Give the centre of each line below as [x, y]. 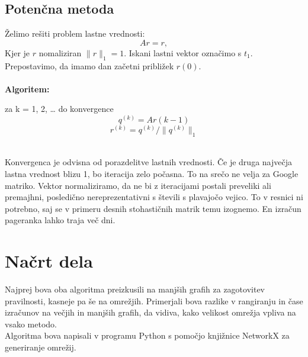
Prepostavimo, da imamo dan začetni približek [89, 65]
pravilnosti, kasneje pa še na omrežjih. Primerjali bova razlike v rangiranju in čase [154, 300]
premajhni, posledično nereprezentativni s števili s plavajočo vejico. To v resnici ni [154, 197]
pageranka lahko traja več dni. [60, 220]
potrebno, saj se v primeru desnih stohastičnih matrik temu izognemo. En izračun [153, 208]
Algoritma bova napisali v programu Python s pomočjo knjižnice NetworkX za [147, 335]
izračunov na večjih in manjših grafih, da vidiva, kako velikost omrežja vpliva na [150, 312]
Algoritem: [27, 89]
